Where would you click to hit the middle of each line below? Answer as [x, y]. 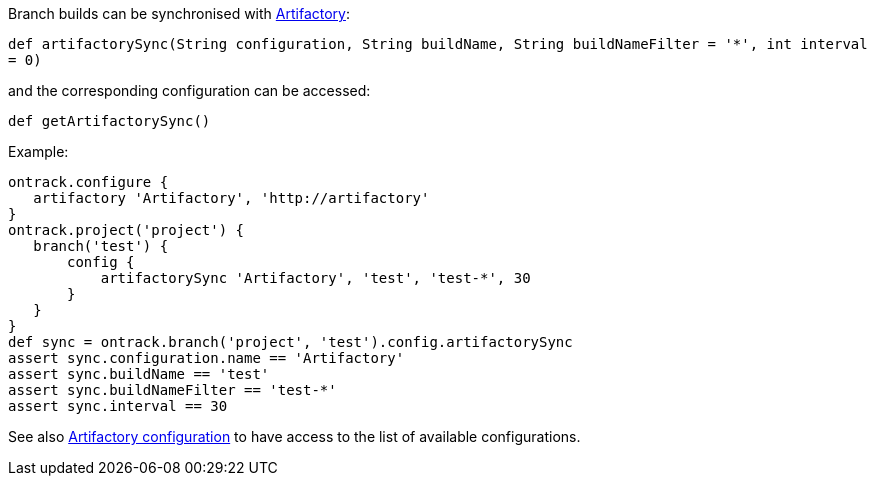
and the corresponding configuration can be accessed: [189, 90]
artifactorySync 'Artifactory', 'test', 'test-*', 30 [315, 278]
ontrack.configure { [88, 182]
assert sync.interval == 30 [118, 406]
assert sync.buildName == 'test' [139, 374]
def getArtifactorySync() [109, 121]
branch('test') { [101, 246]
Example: [38, 151]
